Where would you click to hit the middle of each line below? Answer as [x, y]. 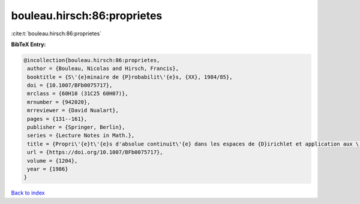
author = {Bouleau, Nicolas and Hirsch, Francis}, [103, 68]
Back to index [28, 193]
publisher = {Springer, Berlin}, [76, 127]
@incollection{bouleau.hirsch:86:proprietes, [92, 60]
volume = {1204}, [52, 161]
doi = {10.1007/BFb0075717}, [70, 86]
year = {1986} [48, 169]
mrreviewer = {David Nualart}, [73, 110]
